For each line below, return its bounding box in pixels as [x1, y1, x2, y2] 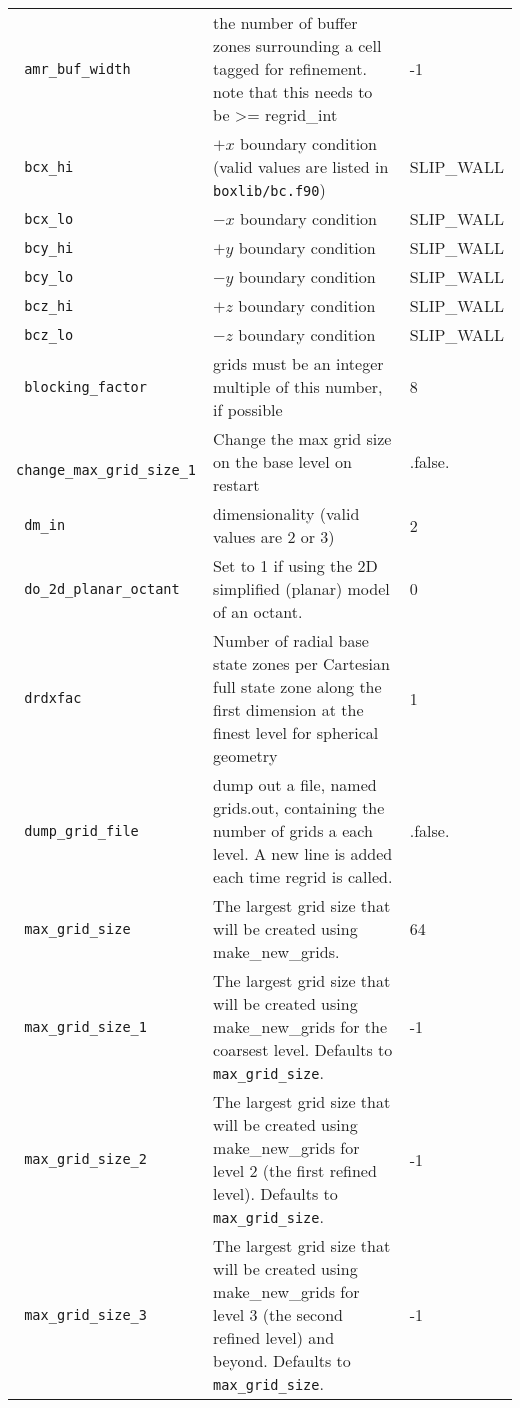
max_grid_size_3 [24, 1306, 147, 1323]
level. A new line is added [213, 842, 393, 865]
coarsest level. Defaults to [213, 1038, 393, 1061]
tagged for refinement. [213, 57, 367, 80]
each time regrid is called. [213, 865, 393, 888]
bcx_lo [24, 210, 74, 227]
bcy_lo [24, 268, 74, 285]
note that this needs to [213, 80, 373, 103]
